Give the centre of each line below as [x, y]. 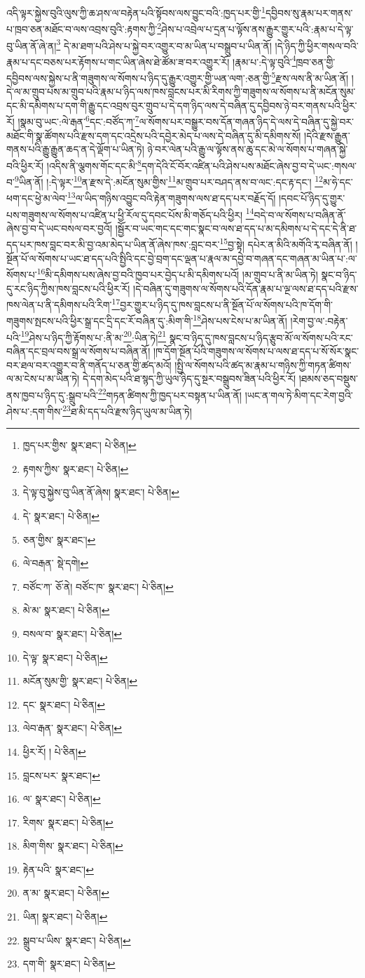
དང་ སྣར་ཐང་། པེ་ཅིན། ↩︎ [64, 704]
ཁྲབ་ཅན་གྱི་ [316, 61]
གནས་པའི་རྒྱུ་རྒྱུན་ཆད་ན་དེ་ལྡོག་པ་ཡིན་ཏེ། [75, 149]
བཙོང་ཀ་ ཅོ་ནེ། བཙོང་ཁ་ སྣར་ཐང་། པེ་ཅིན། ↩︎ [98, 586]
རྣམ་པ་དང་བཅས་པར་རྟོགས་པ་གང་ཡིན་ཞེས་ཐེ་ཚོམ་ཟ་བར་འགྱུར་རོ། [118, 61]
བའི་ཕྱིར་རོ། [25, 165]
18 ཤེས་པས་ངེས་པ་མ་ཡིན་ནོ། [240, 320]
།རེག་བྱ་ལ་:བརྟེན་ [319, 321]
